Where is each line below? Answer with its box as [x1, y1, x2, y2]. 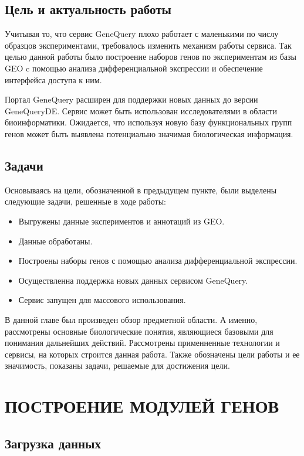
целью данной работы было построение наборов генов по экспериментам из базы [5, 50, 296, 63]
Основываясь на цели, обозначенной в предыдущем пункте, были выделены [5, 183, 277, 196]
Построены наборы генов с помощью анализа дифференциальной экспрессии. [18, 254, 298, 267]
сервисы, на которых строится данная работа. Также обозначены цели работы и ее [5, 348, 300, 360]
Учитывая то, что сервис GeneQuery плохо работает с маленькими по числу [5, 28, 279, 40]
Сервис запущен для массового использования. [18, 294, 186, 306]
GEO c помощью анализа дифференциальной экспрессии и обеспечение [5, 62, 263, 74]
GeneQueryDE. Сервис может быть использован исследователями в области [5, 104, 277, 117]
